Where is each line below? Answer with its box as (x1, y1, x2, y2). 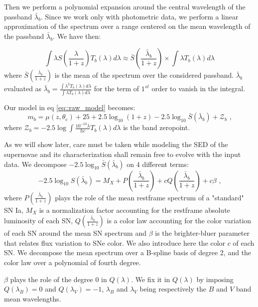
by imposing (196, 274, 234, 284)
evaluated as (4, 83, 42, 94)
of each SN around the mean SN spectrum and (4, 228, 146, 238)
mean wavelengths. (4, 293, 61, 304)
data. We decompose (4, 158, 67, 169)
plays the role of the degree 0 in (10, 274, 107, 284)
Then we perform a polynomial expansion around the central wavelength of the (4, 1, 246, 11)
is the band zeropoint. (123, 122, 190, 133)
